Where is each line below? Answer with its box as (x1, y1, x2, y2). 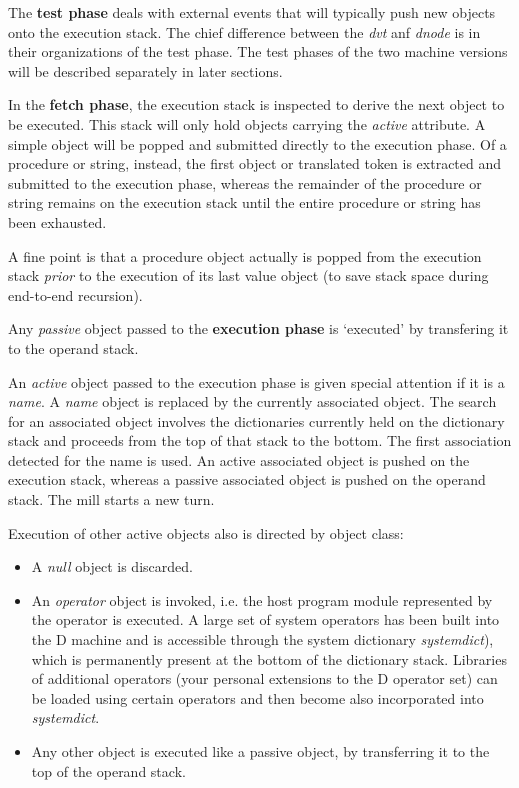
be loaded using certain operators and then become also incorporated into (31, 687, 484, 708)
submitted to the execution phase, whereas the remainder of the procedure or (8, 172, 482, 193)
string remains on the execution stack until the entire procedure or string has (8, 192, 481, 213)
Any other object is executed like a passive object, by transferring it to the (31, 741, 490, 761)
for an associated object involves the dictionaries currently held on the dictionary (8, 410, 505, 431)
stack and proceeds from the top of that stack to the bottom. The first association (8, 430, 512, 451)
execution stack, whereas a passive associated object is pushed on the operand (8, 469, 486, 490)
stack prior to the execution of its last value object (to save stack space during (8, 265, 489, 286)
